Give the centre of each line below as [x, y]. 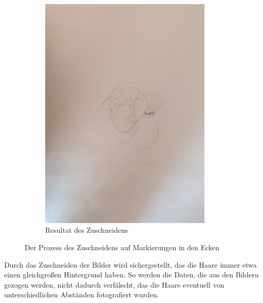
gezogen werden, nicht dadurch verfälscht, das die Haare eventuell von [114, 284]
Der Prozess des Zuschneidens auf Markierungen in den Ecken [122, 247]
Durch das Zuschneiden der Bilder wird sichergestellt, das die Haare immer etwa [130, 264]
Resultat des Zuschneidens [87, 230]
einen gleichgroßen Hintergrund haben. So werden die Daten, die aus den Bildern [131, 275]
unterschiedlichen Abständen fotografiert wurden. [82, 295]
